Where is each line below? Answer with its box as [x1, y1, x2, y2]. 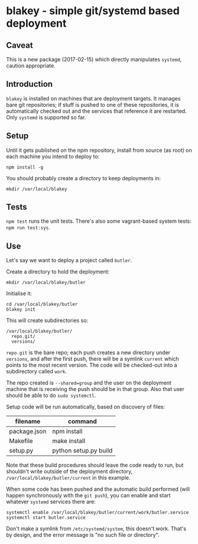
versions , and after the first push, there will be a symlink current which [6, 356, 179, 363]
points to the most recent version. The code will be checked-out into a [6, 361, 177, 369]
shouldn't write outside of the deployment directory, [6, 468, 133, 475]
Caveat [6, 40, 34, 50]
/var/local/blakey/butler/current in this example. [6, 474, 131, 481]
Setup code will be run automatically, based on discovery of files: [6, 403, 165, 411]
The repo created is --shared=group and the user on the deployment [6, 379, 171, 386]
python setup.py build [52, 447, 113, 455]
